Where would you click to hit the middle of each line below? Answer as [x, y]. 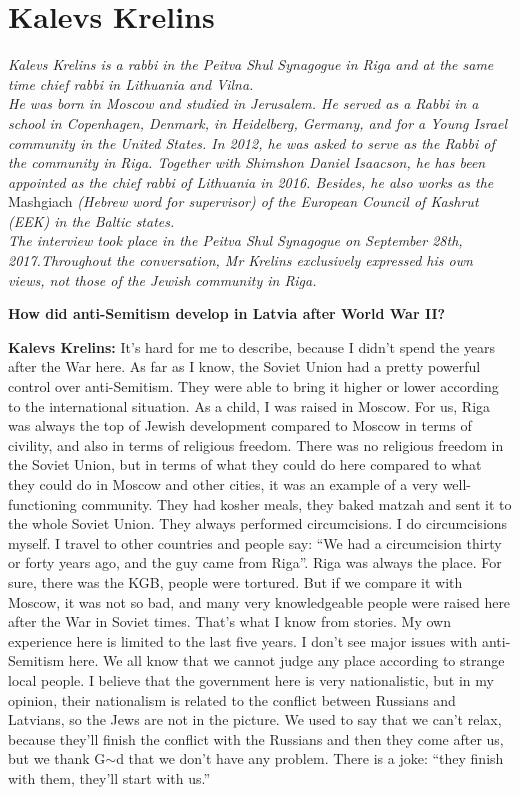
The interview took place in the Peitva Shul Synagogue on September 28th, [235, 240]
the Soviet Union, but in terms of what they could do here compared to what [245, 464]
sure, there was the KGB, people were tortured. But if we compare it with [235, 581]
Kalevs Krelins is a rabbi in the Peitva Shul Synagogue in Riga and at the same [251, 64]
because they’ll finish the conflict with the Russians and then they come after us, [256, 738]
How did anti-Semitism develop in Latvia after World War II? [227, 313]
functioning [42, 503]
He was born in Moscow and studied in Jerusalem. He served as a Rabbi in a [243, 103]
